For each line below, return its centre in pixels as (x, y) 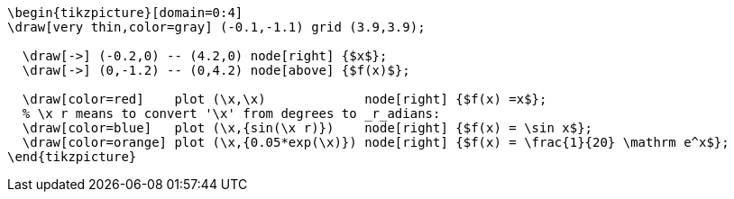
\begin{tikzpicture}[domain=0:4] (125, 13)
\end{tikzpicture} (72, 157)
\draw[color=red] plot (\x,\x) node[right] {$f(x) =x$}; (284, 99)
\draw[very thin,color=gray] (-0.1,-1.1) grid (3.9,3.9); (216, 27)
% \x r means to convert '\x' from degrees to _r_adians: (231, 113)
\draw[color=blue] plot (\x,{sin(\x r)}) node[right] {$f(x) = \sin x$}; (307, 128)
